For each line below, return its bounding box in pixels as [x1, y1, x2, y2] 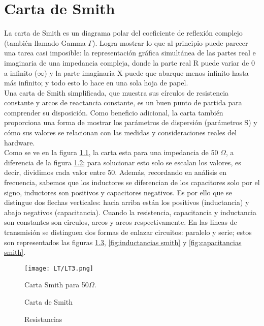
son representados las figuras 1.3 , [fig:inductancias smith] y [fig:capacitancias [4, 236, 242, 247]
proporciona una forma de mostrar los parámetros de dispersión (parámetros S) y [4, 117, 257, 128]
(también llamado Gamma [4, 37, 86, 48]
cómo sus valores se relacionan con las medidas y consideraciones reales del [4, 127, 237, 138]
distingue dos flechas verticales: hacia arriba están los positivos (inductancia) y [4, 197, 249, 208]
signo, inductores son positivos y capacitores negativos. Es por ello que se [4, 187, 232, 197]
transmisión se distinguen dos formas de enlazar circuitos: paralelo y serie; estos [4, 227, 252, 237]
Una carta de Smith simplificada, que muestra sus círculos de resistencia [4, 87, 229, 98]
